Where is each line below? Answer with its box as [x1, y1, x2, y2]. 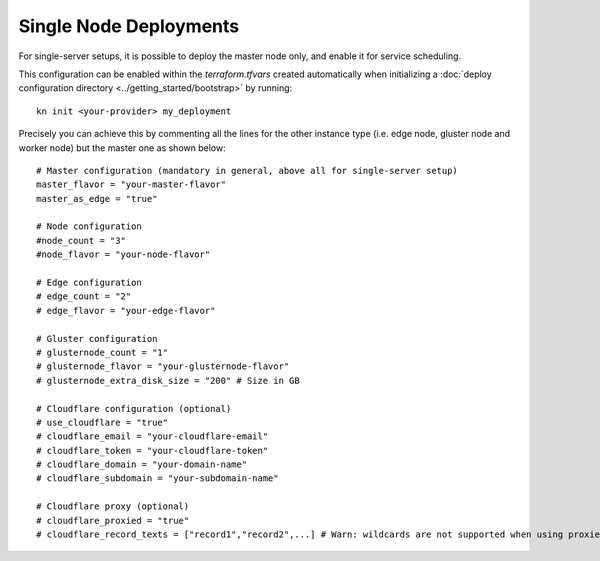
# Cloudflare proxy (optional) [36, 501, 190, 512]
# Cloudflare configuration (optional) [36, 403, 232, 414]
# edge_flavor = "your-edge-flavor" [36, 305, 216, 316]
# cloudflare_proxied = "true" [36, 515, 190, 526]
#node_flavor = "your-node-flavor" [36, 249, 211, 260]
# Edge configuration [36, 277, 142, 289]
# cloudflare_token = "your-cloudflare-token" [36, 445, 269, 456]
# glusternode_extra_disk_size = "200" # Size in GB [36, 375, 300, 386]
